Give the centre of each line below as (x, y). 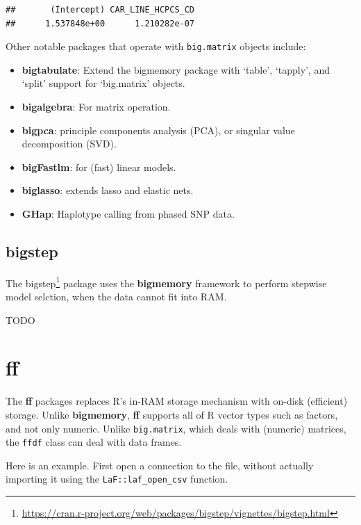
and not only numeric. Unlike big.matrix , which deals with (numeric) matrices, (176, 428)
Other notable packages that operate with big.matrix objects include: (156, 46)
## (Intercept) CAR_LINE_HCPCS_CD (100, 10)
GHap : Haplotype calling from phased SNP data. (128, 213)
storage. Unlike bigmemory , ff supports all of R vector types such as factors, (172, 414)
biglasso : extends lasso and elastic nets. (108, 190)
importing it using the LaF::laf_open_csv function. (117, 479)
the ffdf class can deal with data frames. (94, 442)
